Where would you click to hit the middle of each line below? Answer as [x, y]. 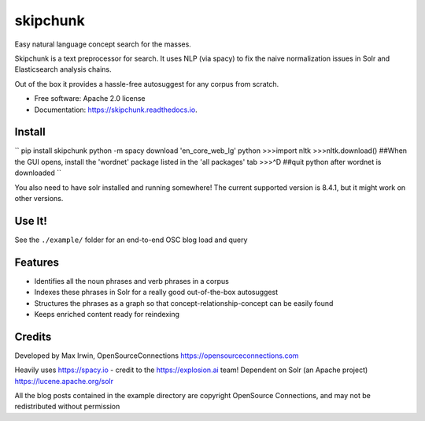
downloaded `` [38, 173]
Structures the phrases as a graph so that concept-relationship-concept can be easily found [184, 303]
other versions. [39, 198]
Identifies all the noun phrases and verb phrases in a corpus [132, 281]
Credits [33, 336]
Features [37, 262]
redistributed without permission [67, 407]
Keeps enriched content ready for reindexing [107, 314]
